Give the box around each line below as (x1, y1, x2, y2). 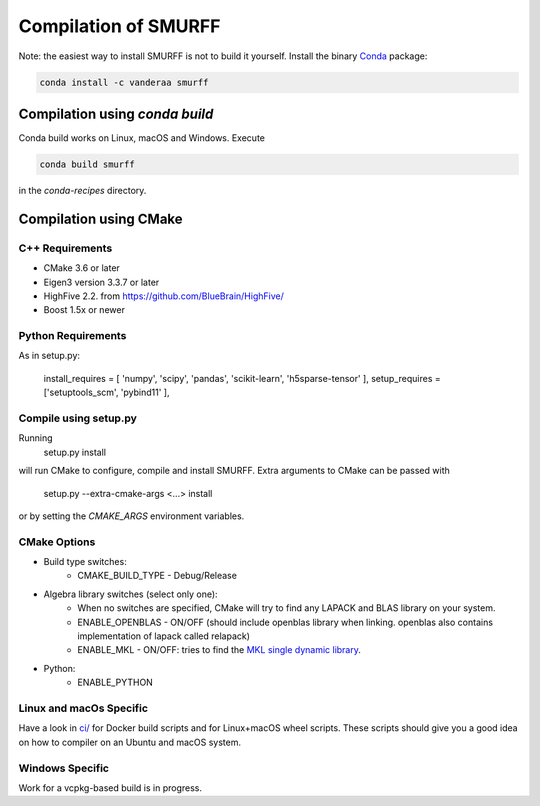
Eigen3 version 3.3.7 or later (43, 276, 160, 288)
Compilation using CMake (18, 210, 184, 227)
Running (18, 432, 54, 444)
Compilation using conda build (18, 105, 214, 122)
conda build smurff (39, 159, 135, 170)
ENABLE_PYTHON (77, 676, 154, 689)
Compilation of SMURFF (18, 15, 221, 37)
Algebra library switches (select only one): (43, 588, 219, 600)
